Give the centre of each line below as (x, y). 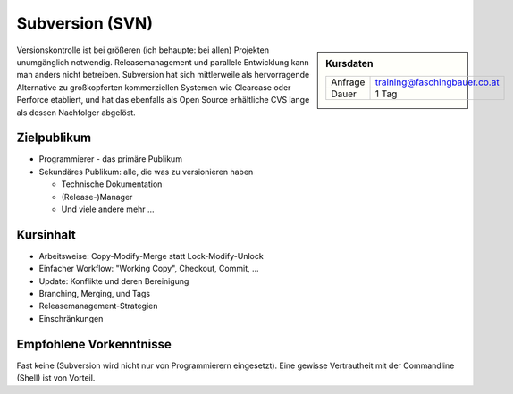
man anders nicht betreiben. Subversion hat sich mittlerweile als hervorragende (163, 75)
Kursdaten (349, 63)
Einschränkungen (71, 318)
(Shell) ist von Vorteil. (56, 378)
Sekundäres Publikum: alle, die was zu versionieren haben (146, 172)
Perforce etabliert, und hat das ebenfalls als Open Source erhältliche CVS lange (163, 100)
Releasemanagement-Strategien (98, 306)
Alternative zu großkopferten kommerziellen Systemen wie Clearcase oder (154, 87)
